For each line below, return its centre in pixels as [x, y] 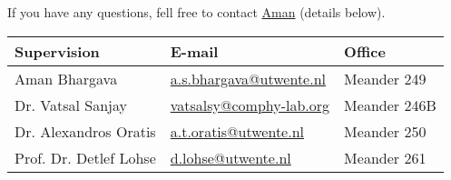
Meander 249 [385, 78]
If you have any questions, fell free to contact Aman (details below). [196, 12]
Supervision [57, 51]
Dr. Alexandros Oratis [85, 131]
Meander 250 [385, 131]
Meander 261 [385, 157]
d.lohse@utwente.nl [230, 157]
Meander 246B [390, 105]
